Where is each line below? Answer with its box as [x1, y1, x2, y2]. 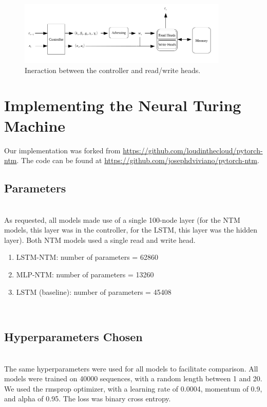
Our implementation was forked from [4, 145, 121, 155]
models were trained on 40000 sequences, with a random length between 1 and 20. [4, 373, 262, 384]
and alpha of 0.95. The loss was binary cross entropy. [4, 393, 171, 404]
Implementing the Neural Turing [4, 95, 241, 116]
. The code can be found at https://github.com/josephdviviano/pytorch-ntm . [16, 155, 259, 166]
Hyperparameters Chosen [4, 329, 143, 345]
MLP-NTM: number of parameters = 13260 [16, 269, 154, 279]
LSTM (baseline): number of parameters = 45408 [16, 286, 171, 297]
